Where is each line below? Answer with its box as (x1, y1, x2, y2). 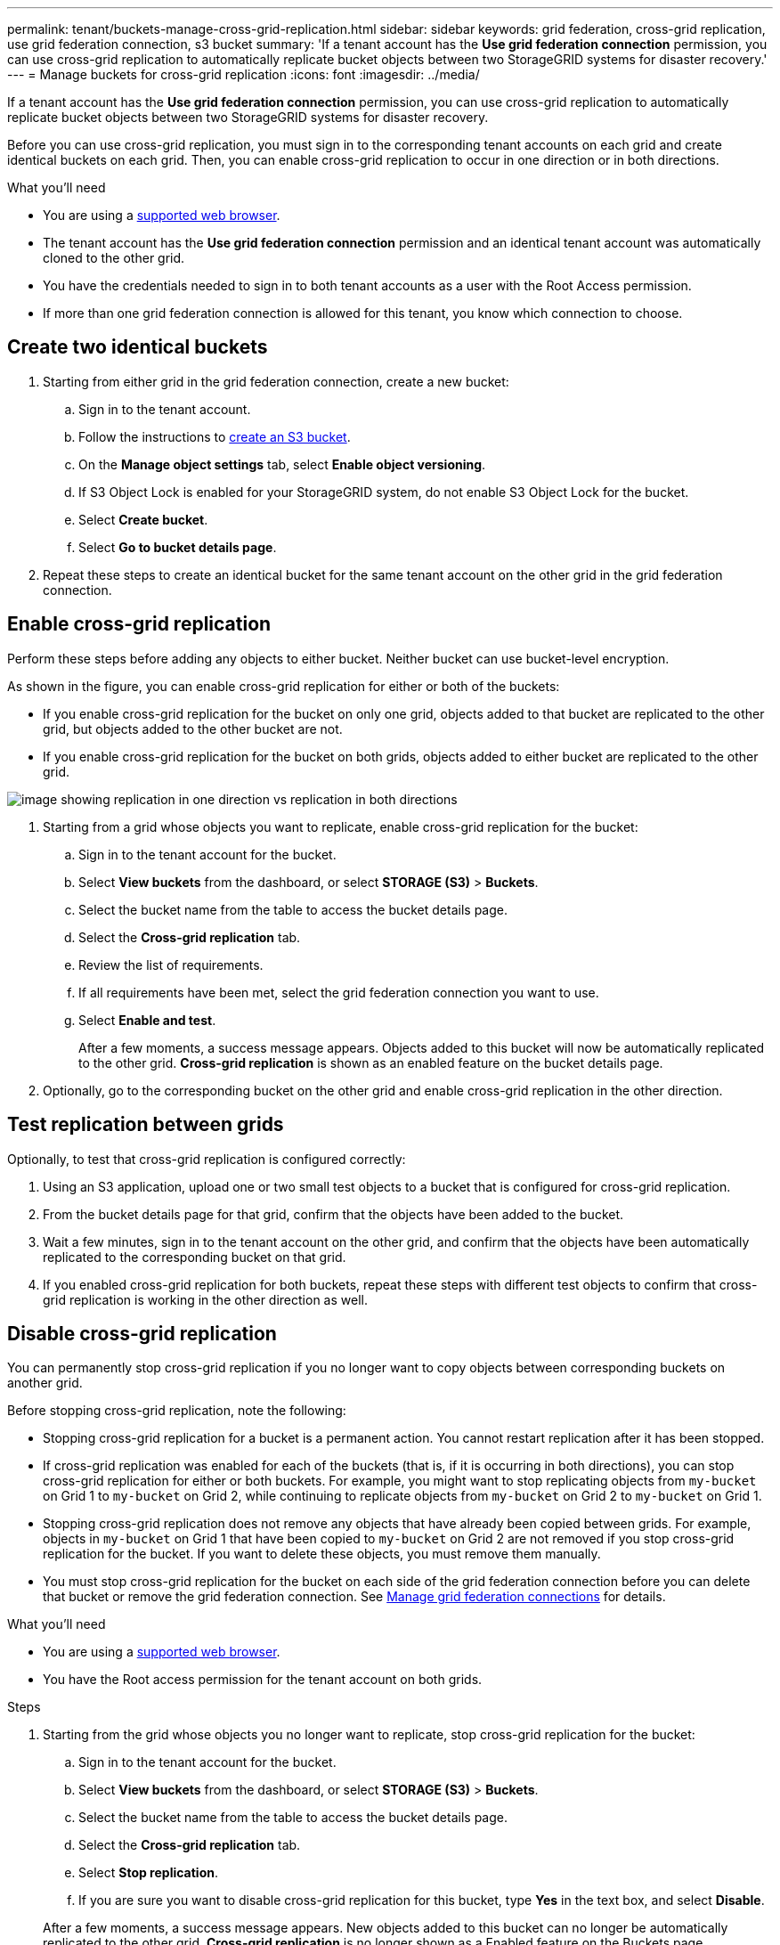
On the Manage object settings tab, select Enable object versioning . (78, 456, 486, 472)
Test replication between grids (7, 1113, 284, 1136)
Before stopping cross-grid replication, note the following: (7, 1403, 346, 1419)
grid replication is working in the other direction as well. (43, 1291, 368, 1307)
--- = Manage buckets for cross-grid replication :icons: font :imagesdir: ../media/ (7, 67, 480, 82)
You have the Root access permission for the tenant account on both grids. (43, 1672, 483, 1688)
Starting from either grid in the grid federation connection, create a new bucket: (43, 373, 509, 389)
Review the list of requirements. (78, 956, 264, 972)
